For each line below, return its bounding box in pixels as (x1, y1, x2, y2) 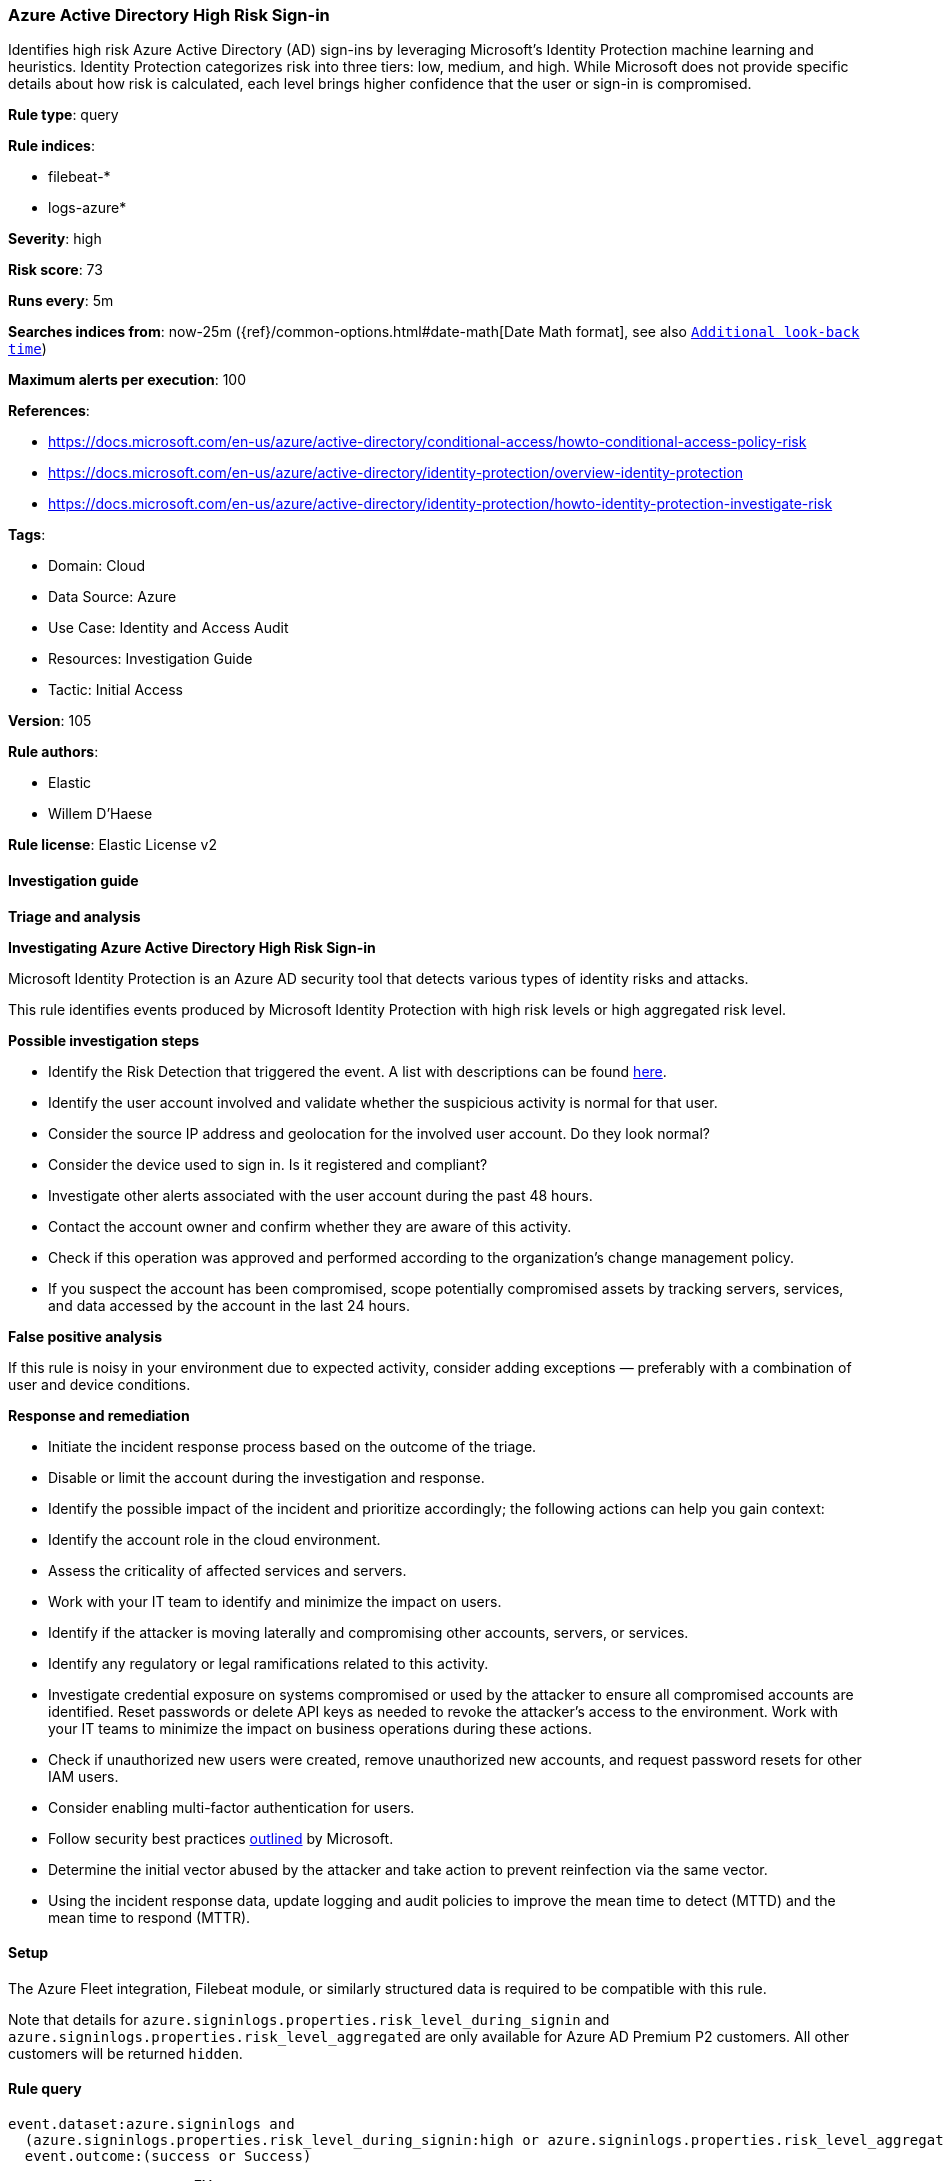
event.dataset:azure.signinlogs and (8, 2116, 295, 2133)
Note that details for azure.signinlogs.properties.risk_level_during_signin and (8, 2010, 610, 2028)
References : (8, 402, 90, 420)
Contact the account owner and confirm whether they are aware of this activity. (48, 1217, 572, 1235)
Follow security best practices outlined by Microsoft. (48, 1829, 394, 1847)
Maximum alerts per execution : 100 (8, 371, 247, 389)
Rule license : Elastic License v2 (8, 836, 217, 854)
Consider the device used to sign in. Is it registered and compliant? (48, 1155, 488, 1173)
